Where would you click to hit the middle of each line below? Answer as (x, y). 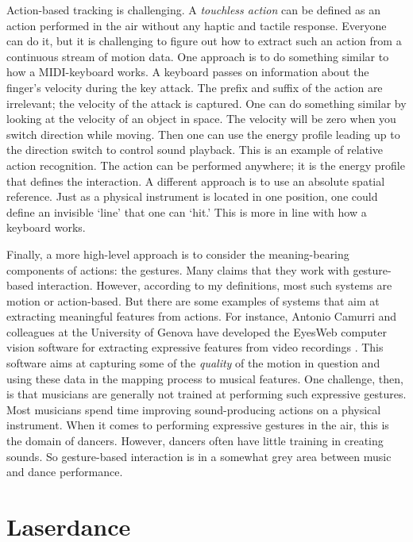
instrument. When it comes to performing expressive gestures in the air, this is (198, 425)
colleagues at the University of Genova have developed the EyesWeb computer (197, 331)
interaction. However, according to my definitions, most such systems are (214, 285)
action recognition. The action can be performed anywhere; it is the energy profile (206, 165)
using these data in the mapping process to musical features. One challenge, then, (205, 378)
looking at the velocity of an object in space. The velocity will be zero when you (201, 119)
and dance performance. (65, 472)
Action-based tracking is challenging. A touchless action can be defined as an (193, 10)
